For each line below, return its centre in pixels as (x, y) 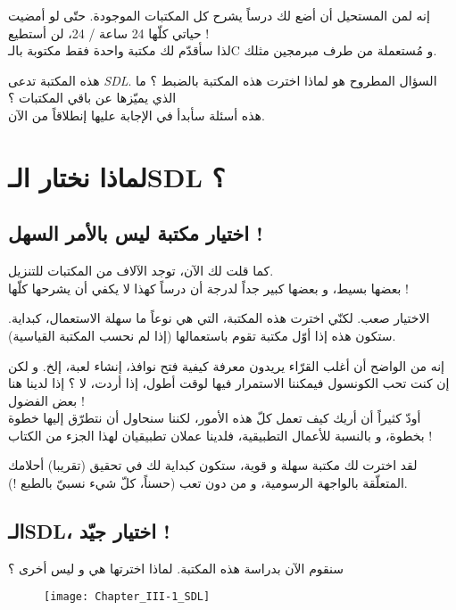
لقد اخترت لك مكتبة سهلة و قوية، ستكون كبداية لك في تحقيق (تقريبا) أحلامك (213, 465)
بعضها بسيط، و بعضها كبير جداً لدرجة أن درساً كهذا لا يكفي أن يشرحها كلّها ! (208, 288)
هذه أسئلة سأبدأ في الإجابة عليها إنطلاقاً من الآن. (137, 115)
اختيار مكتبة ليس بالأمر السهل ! (136, 233)
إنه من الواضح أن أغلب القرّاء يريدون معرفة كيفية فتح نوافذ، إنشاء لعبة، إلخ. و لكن (226, 365)
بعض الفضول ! (46, 400)
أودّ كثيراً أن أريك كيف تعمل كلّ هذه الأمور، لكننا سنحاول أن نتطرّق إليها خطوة (215, 418)
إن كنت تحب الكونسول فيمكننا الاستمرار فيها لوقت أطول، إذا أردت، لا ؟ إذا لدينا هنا (229, 383)
